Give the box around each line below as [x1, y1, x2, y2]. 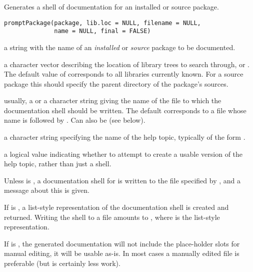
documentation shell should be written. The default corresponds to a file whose [4, 105, 246, 115]
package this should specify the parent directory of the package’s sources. [4, 78, 228, 89]
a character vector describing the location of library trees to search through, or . [4, 59, 250, 69]
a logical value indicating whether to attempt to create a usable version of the [4, 148, 243, 159]
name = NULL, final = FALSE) [54, 28, 151, 35]
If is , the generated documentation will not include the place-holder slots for [4, 238, 240, 248]
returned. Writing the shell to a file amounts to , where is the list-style [4, 211, 220, 222]
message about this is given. [4, 185, 90, 195]
